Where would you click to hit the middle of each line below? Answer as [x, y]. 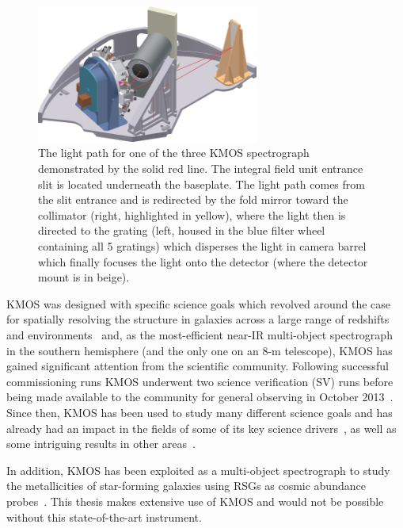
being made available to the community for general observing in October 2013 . [200, 397]
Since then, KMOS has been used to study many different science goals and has [200, 412]
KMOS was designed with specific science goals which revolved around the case [199, 303]
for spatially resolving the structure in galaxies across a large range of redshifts [198, 319]
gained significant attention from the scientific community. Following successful [198, 366]
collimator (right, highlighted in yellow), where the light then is [192, 214]
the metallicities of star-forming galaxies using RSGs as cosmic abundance [186, 486]
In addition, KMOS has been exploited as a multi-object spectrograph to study [198, 470]
